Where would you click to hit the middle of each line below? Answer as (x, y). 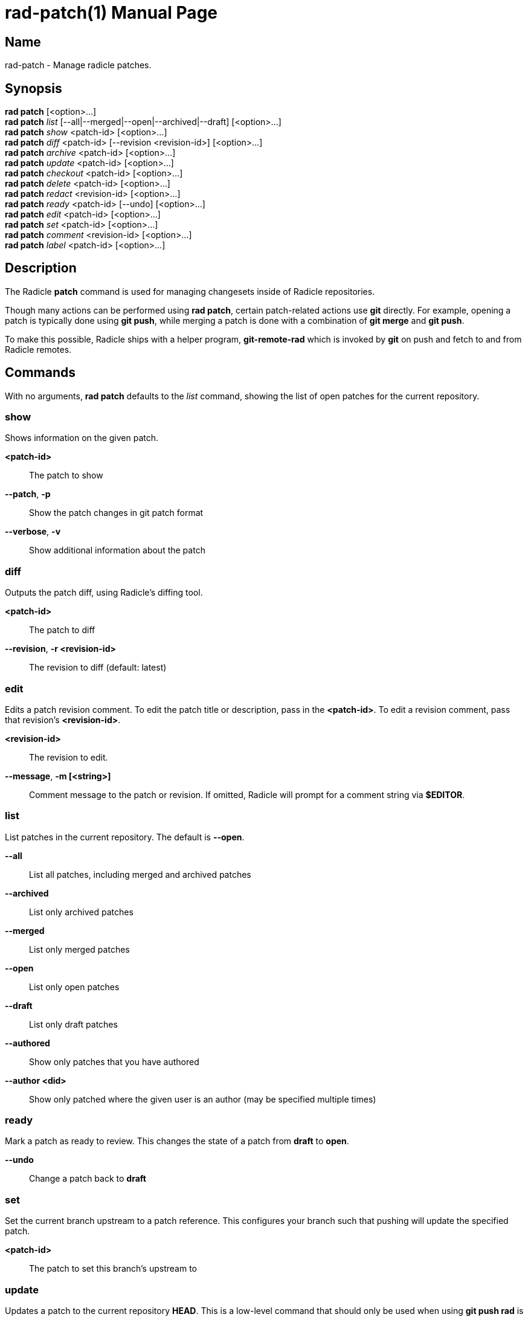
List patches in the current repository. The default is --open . (125, 837)
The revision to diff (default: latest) (98, 668)
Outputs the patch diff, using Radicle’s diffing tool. (104, 593)
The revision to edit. (69, 757)
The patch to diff (62, 630)
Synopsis (34, 88)
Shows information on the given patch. (82, 438)
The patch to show (66, 475)
